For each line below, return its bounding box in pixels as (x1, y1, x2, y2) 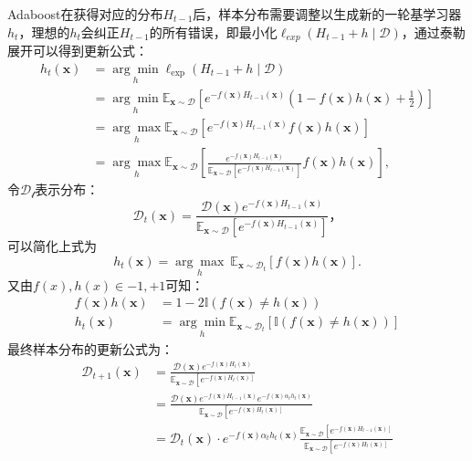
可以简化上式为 (7, 236, 97, 255)
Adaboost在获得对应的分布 (7, 5, 163, 23)
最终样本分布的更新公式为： (7, 339, 173, 358)
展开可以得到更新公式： (7, 41, 148, 60)
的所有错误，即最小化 (149, 22, 278, 41)
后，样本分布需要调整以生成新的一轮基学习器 (193, 5, 462, 23)
